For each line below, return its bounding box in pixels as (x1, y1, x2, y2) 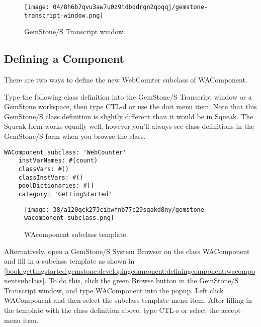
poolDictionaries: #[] (18, 182, 94, 190)
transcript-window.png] (24, 12, 104, 19)
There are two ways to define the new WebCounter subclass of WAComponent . (4, 74, 247, 85)
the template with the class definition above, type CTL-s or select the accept (4, 305, 241, 315)
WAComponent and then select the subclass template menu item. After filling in (4, 295, 252, 305)
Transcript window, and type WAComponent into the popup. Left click (4, 285, 224, 295)
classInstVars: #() (18, 174, 83, 181)
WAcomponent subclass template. (24, 228, 128, 239)
